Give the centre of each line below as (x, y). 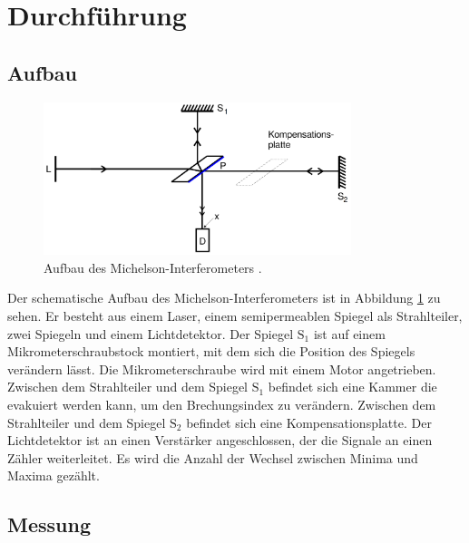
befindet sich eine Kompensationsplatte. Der (309, 422)
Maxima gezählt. (54, 475)
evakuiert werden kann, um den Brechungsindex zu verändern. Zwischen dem (222, 404)
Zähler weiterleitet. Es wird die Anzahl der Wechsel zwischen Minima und (213, 457)
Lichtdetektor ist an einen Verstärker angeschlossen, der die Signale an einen (220, 440)
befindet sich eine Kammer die (352, 387)
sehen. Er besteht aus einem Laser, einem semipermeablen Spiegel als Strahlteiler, (235, 315)
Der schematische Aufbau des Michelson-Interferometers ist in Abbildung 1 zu (224, 298)
